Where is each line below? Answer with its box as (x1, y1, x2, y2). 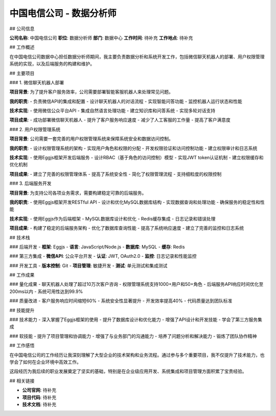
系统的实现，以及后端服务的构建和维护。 (9, 61, 95, 67)
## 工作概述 (9, 44, 35, 51)
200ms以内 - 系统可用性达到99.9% (9, 288, 83, 295)
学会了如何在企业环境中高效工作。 (9, 359, 81, 365)
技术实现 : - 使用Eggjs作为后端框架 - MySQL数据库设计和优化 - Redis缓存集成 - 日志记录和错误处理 (9, 215, 216, 222)
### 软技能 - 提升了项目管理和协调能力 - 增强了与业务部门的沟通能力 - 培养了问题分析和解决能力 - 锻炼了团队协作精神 (9, 333, 257, 339)
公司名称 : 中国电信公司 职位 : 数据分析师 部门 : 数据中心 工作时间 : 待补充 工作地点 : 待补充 (9, 35, 193, 41)
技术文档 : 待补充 (22, 401, 56, 407)
